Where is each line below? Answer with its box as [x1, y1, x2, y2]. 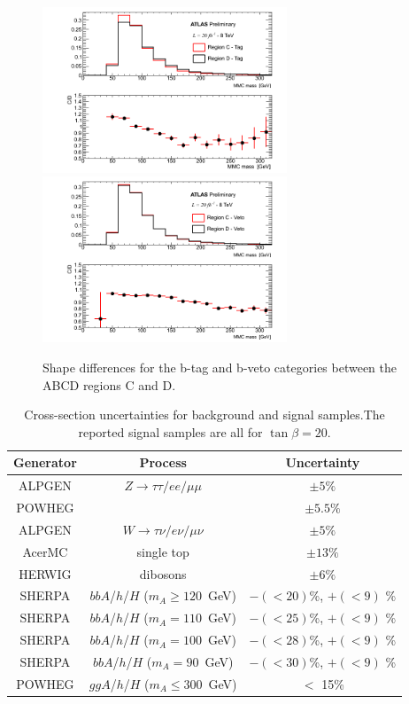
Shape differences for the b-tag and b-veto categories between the [42, 357, 397, 376]
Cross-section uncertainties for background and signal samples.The [24, 405, 385, 424]
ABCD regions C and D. [42, 375, 176, 394]
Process [139, 453, 187, 472]
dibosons [139, 564, 187, 583]
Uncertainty [285, 453, 360, 472]
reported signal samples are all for [78, 422, 263, 441]
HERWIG [19, 564, 72, 583]
